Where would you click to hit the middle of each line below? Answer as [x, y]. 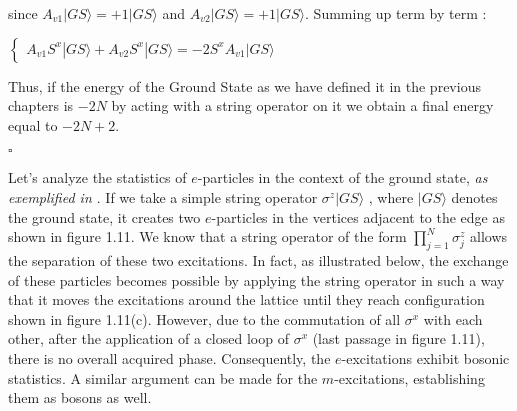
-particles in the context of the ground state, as [342, 177]
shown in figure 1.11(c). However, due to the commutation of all [204, 318]
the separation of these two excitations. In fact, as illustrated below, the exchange [258, 259]
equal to [33, 124]
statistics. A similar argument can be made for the [163, 377]
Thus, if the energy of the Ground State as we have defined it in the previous [244, 85]
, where [391, 196]
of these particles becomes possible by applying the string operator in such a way [256, 279]
